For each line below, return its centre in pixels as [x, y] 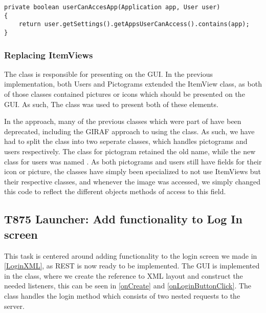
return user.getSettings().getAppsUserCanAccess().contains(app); [134, 24]
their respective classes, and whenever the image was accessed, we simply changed [132, 181]
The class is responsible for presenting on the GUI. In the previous [108, 74]
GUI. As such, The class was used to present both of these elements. [111, 104]
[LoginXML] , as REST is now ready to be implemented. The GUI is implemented [132, 266]
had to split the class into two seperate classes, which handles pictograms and [126, 141]
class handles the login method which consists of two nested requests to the [122, 295]
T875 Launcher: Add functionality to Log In [123, 219]
